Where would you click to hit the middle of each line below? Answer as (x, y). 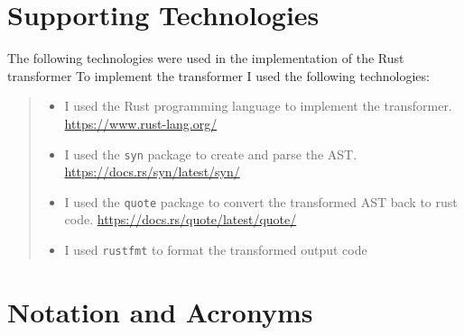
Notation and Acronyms (160, 311)
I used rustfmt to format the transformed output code (216, 249)
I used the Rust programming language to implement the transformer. (258, 106)
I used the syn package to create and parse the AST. (211, 154)
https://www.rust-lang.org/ (141, 123)
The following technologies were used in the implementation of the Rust (206, 58)
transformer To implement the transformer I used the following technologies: (218, 75)
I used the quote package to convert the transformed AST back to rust (261, 201)
